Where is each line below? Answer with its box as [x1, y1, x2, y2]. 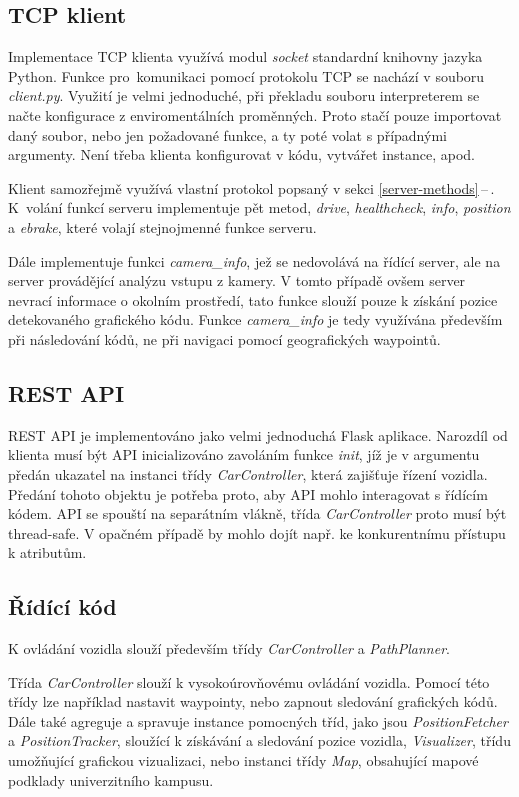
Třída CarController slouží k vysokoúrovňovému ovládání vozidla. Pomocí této [8, 671, 490, 692]
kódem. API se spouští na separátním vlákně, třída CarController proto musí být [8, 503, 507, 524]
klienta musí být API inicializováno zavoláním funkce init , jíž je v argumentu [8, 444, 480, 465]
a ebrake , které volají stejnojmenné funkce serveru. [8, 216, 317, 237]
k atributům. [8, 542, 87, 563]
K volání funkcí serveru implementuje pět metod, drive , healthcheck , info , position [8, 197, 511, 218]
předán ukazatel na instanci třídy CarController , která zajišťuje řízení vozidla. [8, 463, 488, 484]
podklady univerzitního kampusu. [8, 769, 214, 790]
